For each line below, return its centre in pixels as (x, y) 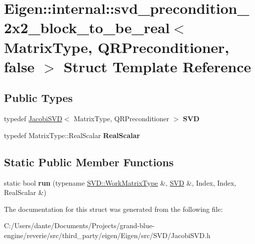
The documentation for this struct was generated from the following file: (113, 209)
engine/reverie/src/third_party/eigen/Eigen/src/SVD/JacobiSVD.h (107, 235)
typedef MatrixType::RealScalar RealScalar (72, 135)
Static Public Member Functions (89, 162)
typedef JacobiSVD (33, 119)
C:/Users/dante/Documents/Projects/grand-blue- (79, 225)
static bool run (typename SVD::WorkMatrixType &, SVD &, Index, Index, (120, 182)
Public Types (39, 98)
